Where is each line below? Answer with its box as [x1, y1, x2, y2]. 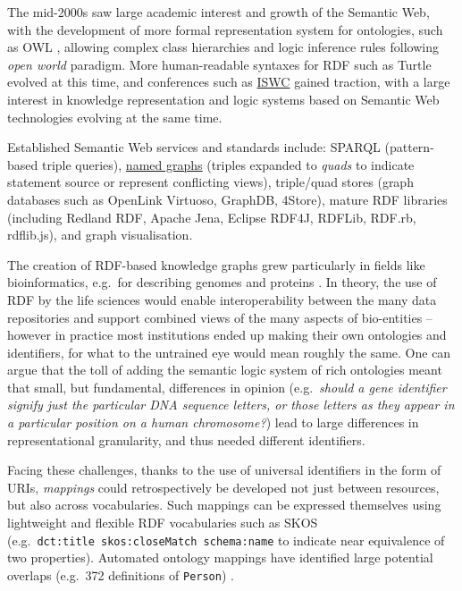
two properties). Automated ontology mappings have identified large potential [7, 548, 433, 567]
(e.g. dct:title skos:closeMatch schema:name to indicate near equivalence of [7, 530, 445, 549]
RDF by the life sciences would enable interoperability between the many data [7, 290, 437, 308]
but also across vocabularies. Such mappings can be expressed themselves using [7, 495, 441, 514]
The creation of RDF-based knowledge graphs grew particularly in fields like [7, 255, 425, 274]
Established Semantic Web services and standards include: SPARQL [7, 138, 381, 156]
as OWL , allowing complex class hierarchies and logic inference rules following [7, 38, 439, 56]
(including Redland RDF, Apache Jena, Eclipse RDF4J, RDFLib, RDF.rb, [7, 207, 416, 226]
